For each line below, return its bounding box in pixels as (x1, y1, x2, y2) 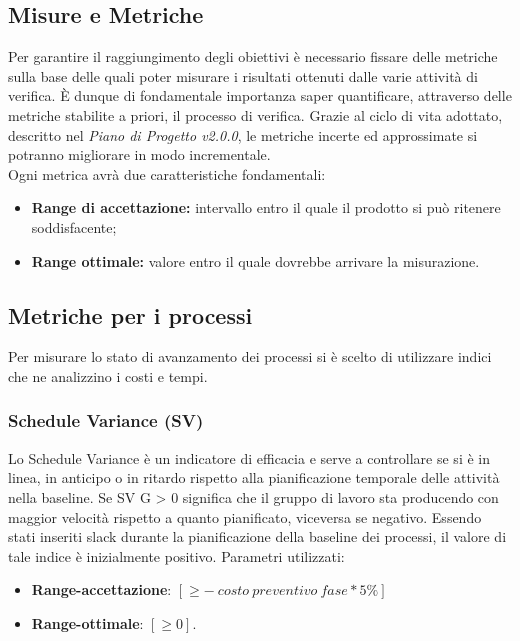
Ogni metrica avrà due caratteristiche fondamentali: (8, 163, 326, 184)
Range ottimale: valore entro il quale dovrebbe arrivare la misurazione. (31, 250, 480, 271)
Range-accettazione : (31, 579, 172, 600)
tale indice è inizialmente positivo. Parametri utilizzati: (8, 545, 345, 566)
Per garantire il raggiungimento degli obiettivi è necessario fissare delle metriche (8, 46, 498, 67)
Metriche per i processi (8, 299, 253, 330)
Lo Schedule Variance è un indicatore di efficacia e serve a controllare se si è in (8, 447, 490, 468)
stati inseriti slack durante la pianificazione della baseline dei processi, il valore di (8, 526, 507, 547)
